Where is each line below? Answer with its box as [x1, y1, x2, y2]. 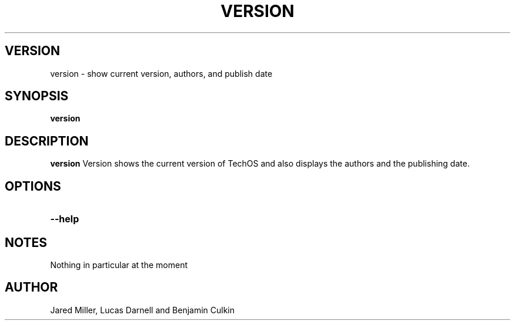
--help [50, 213, 79, 225]
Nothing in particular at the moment [50, 259, 188, 270]
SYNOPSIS [5, 89, 69, 104]
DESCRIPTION [5, 133, 89, 148]
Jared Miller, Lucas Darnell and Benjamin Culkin [50, 304, 235, 315]
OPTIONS [5, 178, 61, 194]
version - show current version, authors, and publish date [50, 68, 273, 79]
